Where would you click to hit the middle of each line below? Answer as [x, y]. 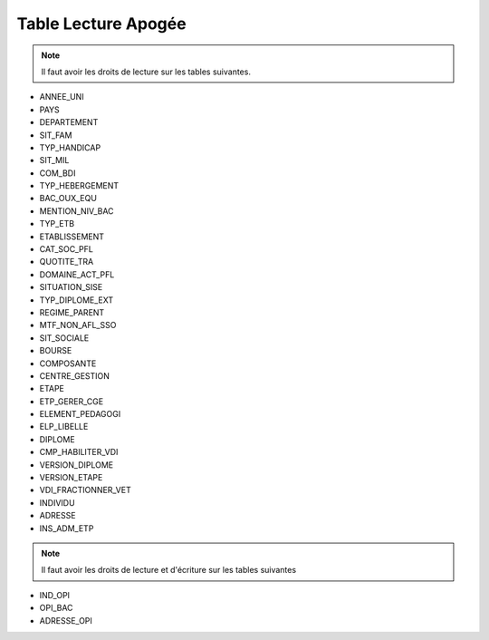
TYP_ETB [57, 224]
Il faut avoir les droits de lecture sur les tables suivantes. [146, 72]
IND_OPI [55, 595]
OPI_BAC [56, 608]
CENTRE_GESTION [75, 375]
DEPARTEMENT [69, 122]
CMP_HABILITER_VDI [79, 452]
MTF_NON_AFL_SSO [78, 325]
